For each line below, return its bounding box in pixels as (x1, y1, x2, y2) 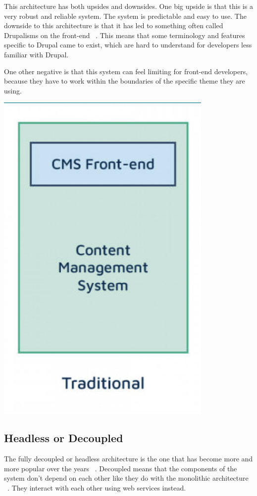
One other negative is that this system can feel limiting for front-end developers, (4, 66, 248, 76)
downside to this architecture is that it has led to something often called (4, 20, 223, 31)
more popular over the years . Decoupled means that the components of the (4, 463, 237, 473)
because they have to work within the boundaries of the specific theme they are (4, 76, 245, 86)
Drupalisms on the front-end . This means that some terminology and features (4, 30, 245, 40)
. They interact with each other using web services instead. (7, 482, 186, 493)
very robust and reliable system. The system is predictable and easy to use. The (4, 10, 247, 21)
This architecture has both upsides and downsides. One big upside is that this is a (4, 1, 253, 11)
